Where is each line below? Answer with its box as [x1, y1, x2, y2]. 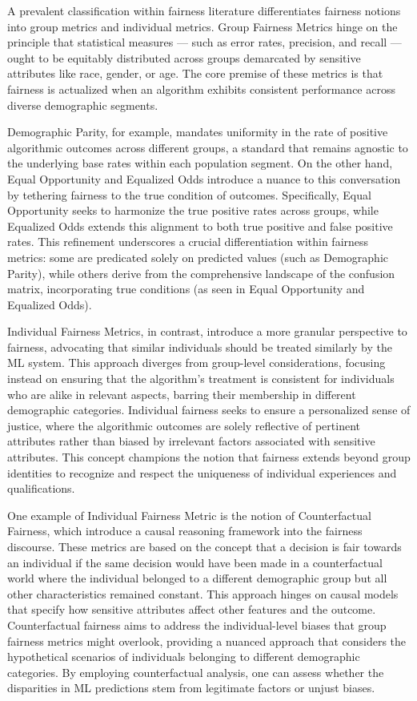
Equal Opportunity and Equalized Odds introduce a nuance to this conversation [7, 170, 401, 187]
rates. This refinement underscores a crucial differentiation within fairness [7, 233, 369, 250]
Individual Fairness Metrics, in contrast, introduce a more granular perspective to [7, 323, 407, 340]
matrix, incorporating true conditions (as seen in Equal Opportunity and [7, 280, 365, 297]
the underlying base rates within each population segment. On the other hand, [7, 155, 393, 171]
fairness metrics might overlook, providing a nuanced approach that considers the [7, 632, 407, 649]
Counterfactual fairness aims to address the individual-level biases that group [7, 616, 387, 633]
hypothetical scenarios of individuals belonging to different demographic [7, 648, 360, 665]
